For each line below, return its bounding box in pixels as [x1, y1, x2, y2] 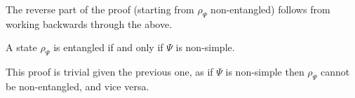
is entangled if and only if [53, 40, 163, 55]
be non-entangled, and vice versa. [6, 78, 149, 93]
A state [6, 40, 37, 55]
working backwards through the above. [6, 16, 173, 31]
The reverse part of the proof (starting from [6, 2, 194, 16]
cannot [321, 64, 350, 79]
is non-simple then [225, 64, 304, 79]
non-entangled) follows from [210, 2, 330, 16]
